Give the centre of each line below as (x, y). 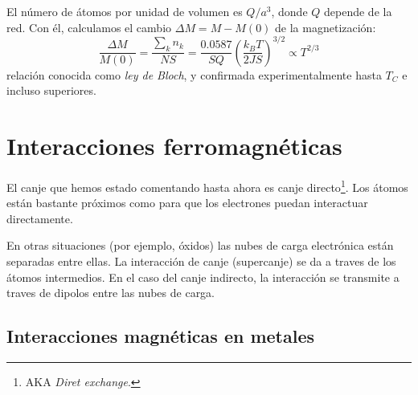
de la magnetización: (326, 27)
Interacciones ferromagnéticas (174, 146)
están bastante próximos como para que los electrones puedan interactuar (187, 203)
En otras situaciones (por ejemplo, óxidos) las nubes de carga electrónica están (200, 245)
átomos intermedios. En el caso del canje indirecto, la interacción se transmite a (203, 277)
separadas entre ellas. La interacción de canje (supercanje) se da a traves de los (201, 261)
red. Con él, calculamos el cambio (89, 27)
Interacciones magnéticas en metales (161, 336)
